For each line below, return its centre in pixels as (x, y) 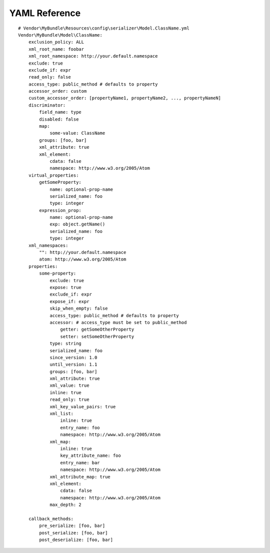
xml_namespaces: (48, 245)
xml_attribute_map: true (80, 477)
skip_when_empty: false (79, 309)
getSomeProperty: (60, 182)
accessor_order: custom (57, 91)
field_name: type (60, 112)
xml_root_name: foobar (56, 49)
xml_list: (62, 414)
